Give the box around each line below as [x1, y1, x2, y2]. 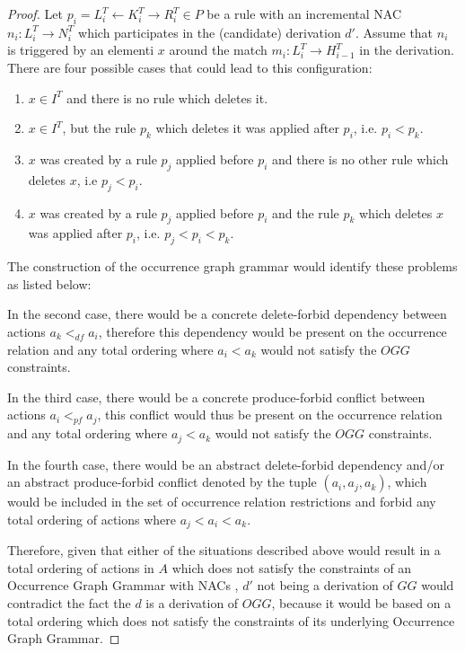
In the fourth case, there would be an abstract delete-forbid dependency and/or [7, 454, 444, 473]
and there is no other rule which [272, 149, 449, 168]
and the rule [272, 203, 339, 222]
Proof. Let [7, 4, 63, 22]
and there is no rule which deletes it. [66, 88, 268, 107]
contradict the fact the [7, 593, 131, 612]
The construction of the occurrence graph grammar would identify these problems [7, 257, 458, 276]
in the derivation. [359, 40, 454, 59]
